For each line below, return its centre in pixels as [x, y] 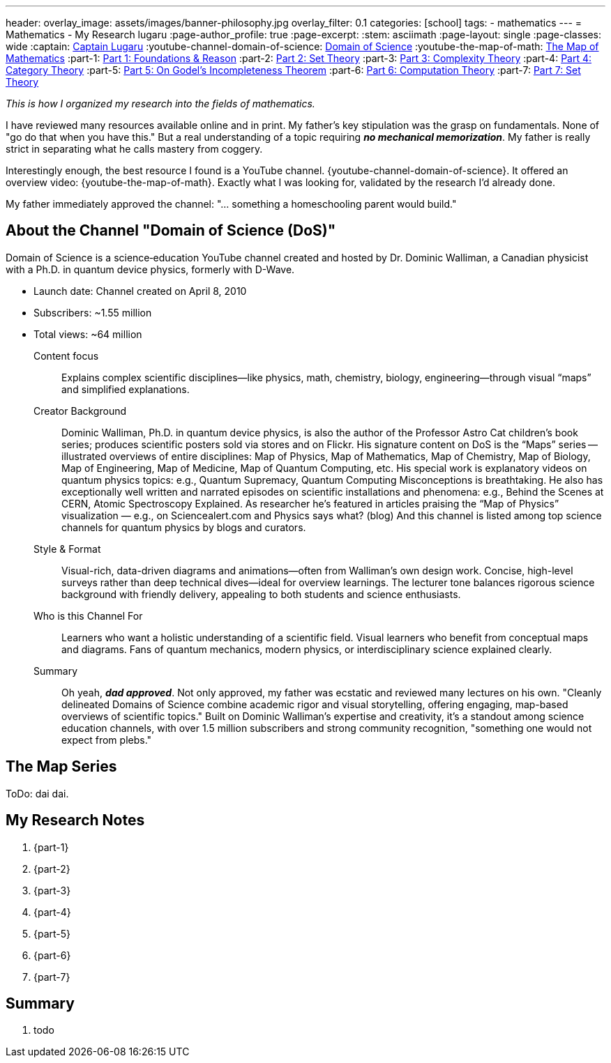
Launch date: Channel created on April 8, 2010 [140, 291]
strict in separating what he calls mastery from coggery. [134, 149]
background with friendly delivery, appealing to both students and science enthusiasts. [261, 594]
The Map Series [61, 767]
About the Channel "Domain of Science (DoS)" [171, 231]
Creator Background [80, 411]
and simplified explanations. [126, 389]
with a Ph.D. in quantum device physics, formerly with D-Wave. [150, 269]
